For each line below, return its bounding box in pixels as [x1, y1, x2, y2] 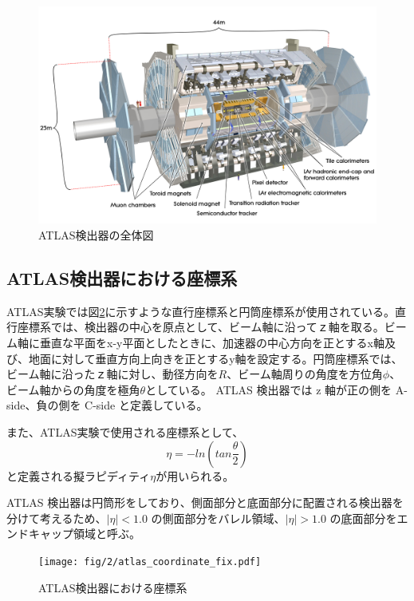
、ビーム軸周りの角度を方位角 [227, 366, 383, 382]
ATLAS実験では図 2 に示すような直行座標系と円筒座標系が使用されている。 [6, 302, 396, 319]
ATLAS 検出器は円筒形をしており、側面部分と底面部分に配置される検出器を [6, 494, 404, 511]
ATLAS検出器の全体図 [38, 227, 154, 243]
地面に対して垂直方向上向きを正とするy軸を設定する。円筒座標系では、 [28, 350, 403, 366]
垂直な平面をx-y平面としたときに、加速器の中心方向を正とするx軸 [39, 334, 384, 351]
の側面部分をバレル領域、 [151, 509, 286, 526]
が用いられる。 [156, 467, 235, 484]
